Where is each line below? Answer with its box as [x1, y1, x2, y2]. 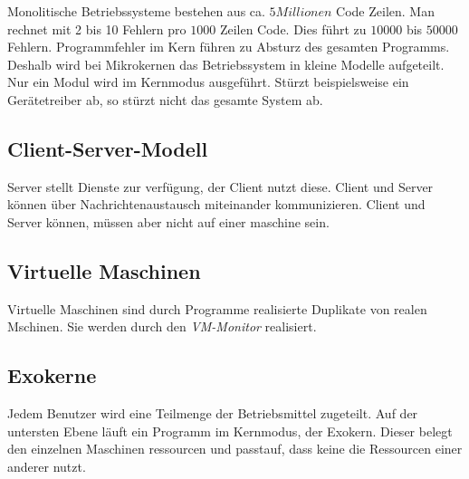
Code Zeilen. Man [336, 2, 435, 20]
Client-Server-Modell [7, 134, 208, 162]
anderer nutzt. [7, 456, 86, 475]
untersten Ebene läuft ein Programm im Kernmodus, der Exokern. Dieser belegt [7, 421, 453, 440]
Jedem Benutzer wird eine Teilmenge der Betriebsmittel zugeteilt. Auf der [7, 404, 418, 423]
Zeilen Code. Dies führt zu [219, 19, 367, 38]
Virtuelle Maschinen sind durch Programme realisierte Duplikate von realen [7, 299, 427, 318]
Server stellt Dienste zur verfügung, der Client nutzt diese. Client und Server [7, 177, 434, 196]
